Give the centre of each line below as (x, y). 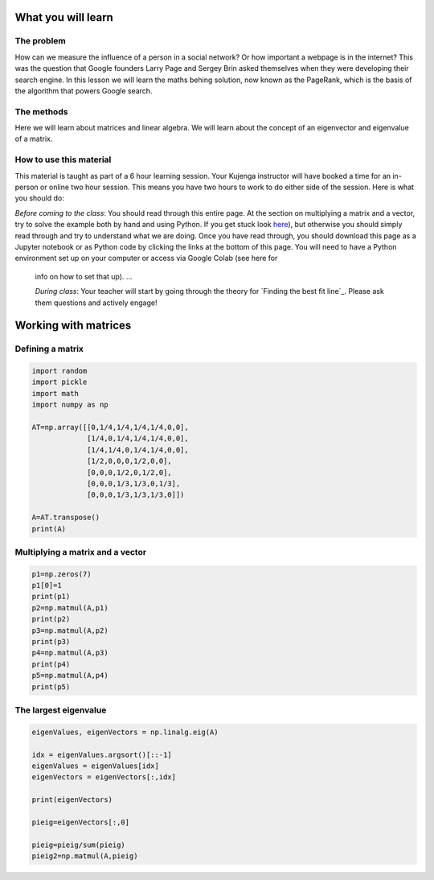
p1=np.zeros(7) (61, 574)
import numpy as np (70, 405)
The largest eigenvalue (61, 710)
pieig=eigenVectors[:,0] (81, 822)
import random (59, 371)
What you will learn (64, 17)
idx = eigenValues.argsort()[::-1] (102, 754)
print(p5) (51, 687)
